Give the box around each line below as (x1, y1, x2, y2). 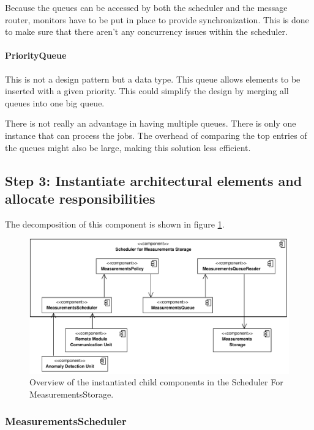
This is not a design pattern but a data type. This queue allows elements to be (5, 72, 301, 85)
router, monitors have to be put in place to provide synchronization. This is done (5, 13, 309, 26)
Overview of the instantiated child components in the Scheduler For (29, 376, 283, 388)
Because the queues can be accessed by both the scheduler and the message (5, 1, 288, 13)
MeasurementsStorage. (29, 387, 114, 400)
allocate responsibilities (5, 188, 155, 207)
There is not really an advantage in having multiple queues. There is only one (5, 117, 296, 130)
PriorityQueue (5, 49, 67, 62)
